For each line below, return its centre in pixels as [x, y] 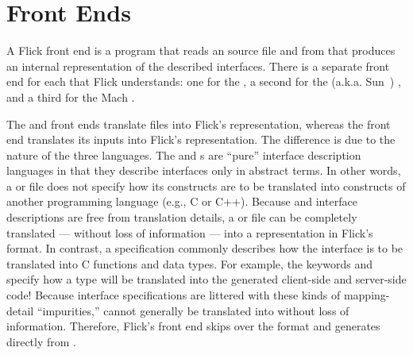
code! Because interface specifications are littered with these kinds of [174, 295]
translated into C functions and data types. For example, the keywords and [190, 263]
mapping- [367, 295]
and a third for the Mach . [71, 96]
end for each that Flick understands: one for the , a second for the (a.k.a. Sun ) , [204, 81]
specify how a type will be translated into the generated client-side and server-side [206, 279]
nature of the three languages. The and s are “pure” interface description [184, 154]
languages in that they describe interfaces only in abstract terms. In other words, [204, 170]
